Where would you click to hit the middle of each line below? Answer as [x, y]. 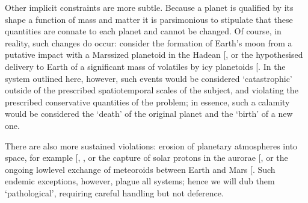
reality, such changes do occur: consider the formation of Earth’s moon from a [149, 42]
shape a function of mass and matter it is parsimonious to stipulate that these [149, 19]
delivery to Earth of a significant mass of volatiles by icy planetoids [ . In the [145, 66]
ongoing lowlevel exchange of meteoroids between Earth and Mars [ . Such [140, 169]
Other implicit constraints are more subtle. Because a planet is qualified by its [149, 7]
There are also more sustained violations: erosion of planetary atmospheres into [151, 145]
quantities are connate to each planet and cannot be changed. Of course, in [143, 31]
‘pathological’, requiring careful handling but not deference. [114, 192]
